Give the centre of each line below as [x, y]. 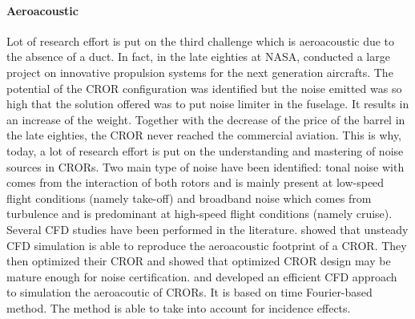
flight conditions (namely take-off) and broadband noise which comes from [189, 198]
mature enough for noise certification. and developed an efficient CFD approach [202, 276]
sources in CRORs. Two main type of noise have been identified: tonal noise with [205, 166]
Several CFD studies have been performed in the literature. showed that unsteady [207, 229]
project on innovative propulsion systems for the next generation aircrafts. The [200, 72]
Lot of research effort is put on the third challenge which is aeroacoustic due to [201, 40]
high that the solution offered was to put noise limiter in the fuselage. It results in [208, 104]
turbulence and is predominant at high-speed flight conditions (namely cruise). [199, 214]
